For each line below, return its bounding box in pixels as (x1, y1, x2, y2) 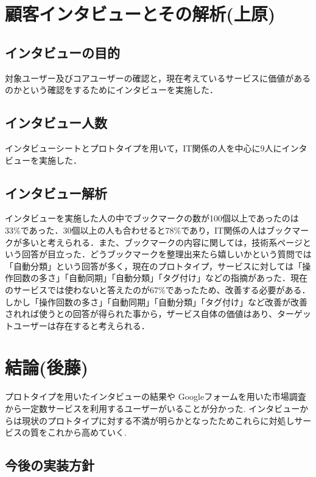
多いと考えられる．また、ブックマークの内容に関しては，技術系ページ (21, 235, 303, 248)
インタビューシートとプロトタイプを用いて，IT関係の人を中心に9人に (5, 141, 282, 154)
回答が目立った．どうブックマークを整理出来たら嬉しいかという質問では (21, 248, 312, 260)
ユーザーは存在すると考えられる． (13, 319, 150, 332)
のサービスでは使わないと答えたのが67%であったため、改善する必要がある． (5, 283, 311, 296)
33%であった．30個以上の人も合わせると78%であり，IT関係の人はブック (5, 223, 292, 236)
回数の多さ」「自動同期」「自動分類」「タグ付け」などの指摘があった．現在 (13, 271, 307, 284)
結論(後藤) (5, 355, 89, 380)
